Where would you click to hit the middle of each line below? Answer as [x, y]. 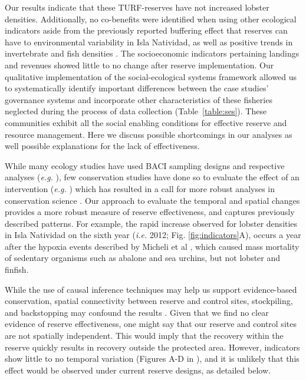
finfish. [17, 270]
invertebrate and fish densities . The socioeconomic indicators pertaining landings [152, 53]
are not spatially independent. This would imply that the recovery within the [144, 336]
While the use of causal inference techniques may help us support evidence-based [151, 289]
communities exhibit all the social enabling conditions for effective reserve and [146, 122]
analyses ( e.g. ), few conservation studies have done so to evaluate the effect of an [152, 177]
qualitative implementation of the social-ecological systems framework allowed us [151, 76]
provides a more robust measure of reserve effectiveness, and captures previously [150, 212]
